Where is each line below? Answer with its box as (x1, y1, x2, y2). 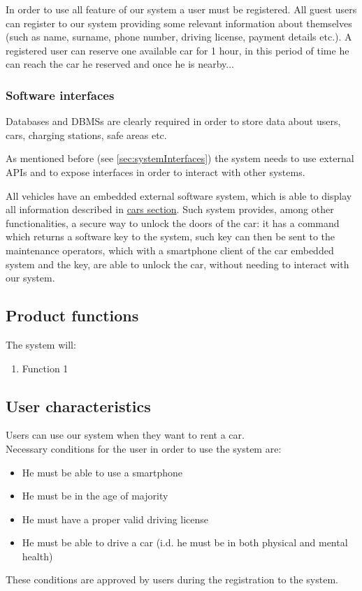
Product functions (6, 305, 139, 326)
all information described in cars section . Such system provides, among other (6, 202, 334, 217)
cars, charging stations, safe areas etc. (6, 127, 167, 142)
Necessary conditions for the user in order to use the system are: (6, 441, 282, 455)
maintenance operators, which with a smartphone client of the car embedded (6, 242, 334, 257)
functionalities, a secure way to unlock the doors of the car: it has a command (6, 215, 340, 230)
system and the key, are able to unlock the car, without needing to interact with (6, 256, 349, 271)
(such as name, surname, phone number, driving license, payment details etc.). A (6, 29, 352, 44)
